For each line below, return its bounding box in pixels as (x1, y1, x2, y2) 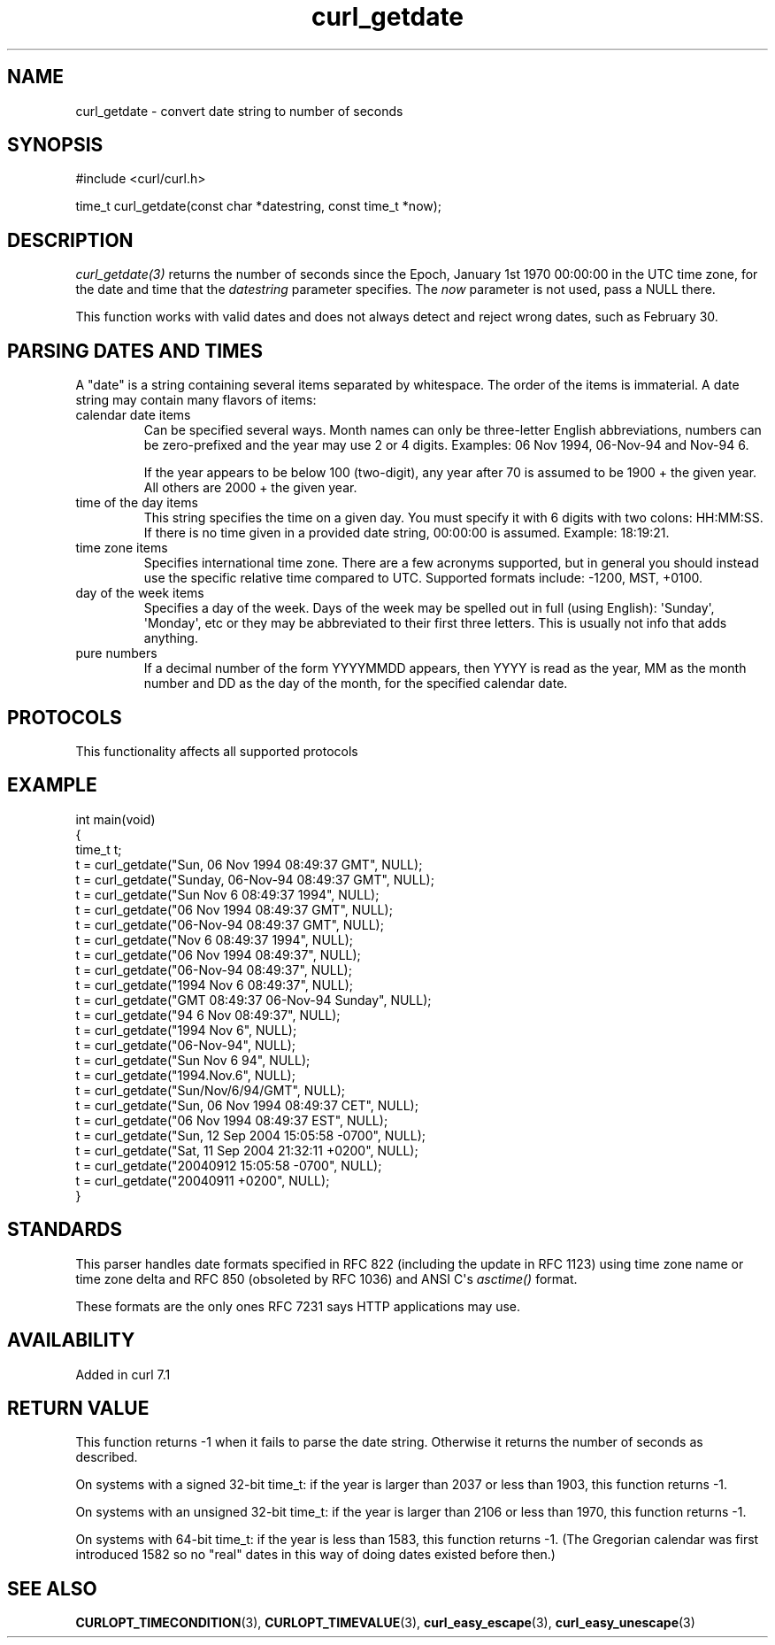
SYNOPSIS (7, 134, 104, 157)
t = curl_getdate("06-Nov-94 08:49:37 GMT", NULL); (75, 916, 384, 932)
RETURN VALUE (7, 1396, 150, 1419)
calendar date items (75, 407, 191, 423)
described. (75, 1449, 138, 1465)
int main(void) (75, 811, 156, 827)
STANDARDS (7, 1218, 123, 1241)
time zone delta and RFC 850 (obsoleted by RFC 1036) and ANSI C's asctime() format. (75, 1270, 578, 1286)
